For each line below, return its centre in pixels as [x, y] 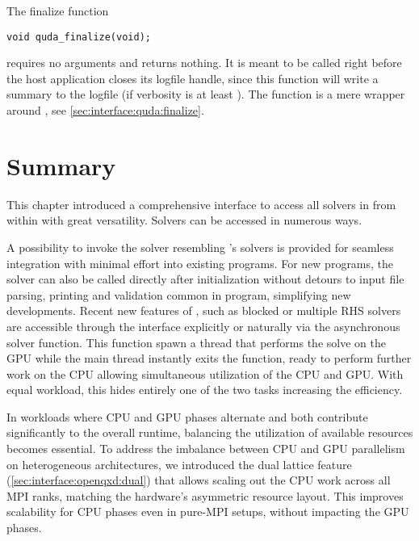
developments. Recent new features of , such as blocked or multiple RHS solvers [204, 310]
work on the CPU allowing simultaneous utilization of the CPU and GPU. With [205, 373]
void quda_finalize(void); [79, 37]
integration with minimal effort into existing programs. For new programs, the [200, 263]
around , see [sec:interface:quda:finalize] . [105, 110]
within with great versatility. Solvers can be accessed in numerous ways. [184, 220]
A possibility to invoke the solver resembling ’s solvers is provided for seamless [200, 247]
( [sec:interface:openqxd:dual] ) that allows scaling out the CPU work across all [199, 480]
